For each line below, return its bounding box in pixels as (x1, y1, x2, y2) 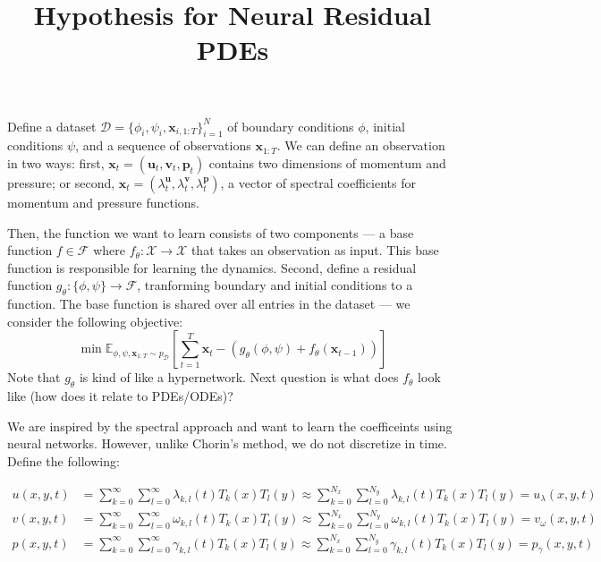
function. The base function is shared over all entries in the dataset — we (7, 294, 411, 313)
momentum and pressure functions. (7, 192, 199, 211)
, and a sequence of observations (75, 136, 251, 155)
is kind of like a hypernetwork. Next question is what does (79, 368, 399, 387)
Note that (7, 368, 61, 387)
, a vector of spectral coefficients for (220, 173, 416, 192)
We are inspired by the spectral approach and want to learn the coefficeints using (7, 416, 453, 435)
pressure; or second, (7, 173, 115, 192)
